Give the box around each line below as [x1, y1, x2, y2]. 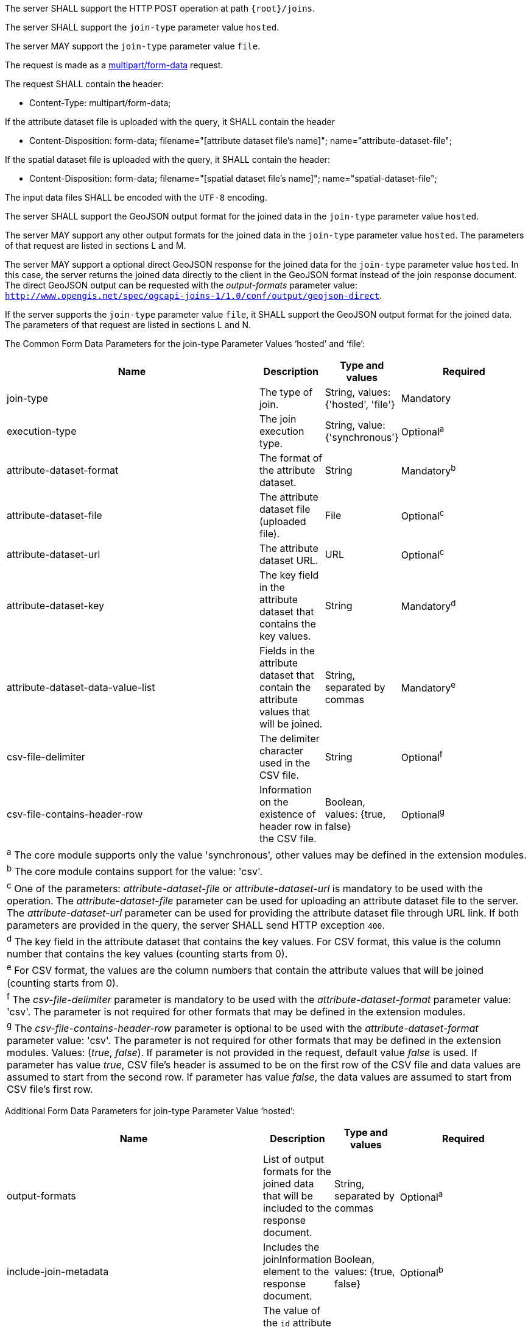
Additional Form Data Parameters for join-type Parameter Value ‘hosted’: [5, 1106, 295, 1117]
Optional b [399, 1264, 443, 1279]
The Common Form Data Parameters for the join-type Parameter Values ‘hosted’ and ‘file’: [5, 338, 365, 349]
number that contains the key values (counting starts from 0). [7, 948, 288, 960]
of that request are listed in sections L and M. [5, 240, 186, 251]
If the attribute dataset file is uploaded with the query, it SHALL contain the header [5, 116, 335, 127]
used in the [259, 757, 311, 769]
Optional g [401, 807, 445, 821]
